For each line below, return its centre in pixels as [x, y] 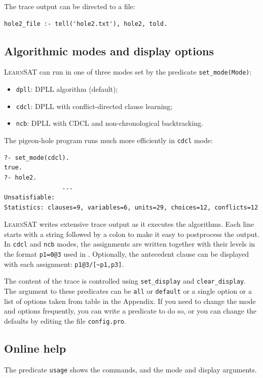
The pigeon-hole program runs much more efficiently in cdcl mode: [108, 140]
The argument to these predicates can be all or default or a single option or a [128, 291]
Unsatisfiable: [30, 198]
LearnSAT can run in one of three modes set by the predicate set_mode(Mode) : [128, 72]
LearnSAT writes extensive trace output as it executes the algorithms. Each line [129, 224]
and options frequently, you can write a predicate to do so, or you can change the [130, 311]
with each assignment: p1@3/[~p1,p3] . [64, 264]
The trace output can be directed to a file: [70, 6]
